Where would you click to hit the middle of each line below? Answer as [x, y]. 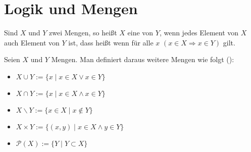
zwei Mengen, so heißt [83, 33]
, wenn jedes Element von [199, 33]
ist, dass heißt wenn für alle [111, 42]
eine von [140, 33]
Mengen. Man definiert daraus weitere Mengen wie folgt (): [143, 59]
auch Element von [32, 42]
